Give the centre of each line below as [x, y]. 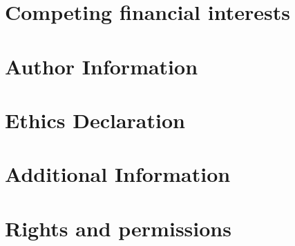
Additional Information [118, 174]
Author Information [102, 66]
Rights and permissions [118, 228]
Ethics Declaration [95, 120]
